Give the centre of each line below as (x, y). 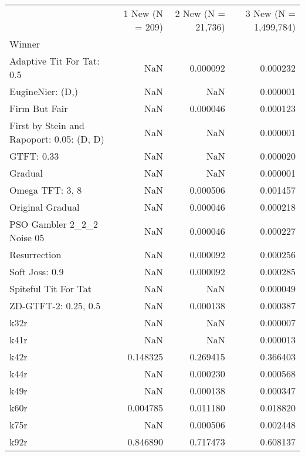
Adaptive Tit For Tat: (55, 61)
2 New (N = (200, 13)
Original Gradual (45, 207)
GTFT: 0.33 (34, 156)
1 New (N (143, 13)
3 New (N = (270, 13)
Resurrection (35, 254)
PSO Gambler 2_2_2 (54, 224)
